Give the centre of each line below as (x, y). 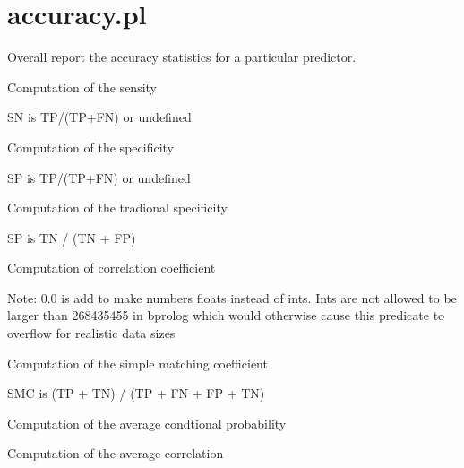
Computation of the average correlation (116, 453)
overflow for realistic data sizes (91, 333)
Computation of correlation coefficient (112, 268)
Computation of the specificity (90, 147)
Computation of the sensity (82, 87)
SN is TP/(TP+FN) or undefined (99, 117)
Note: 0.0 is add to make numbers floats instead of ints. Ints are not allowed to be (232, 297)
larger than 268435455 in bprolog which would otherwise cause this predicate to (226, 315)
